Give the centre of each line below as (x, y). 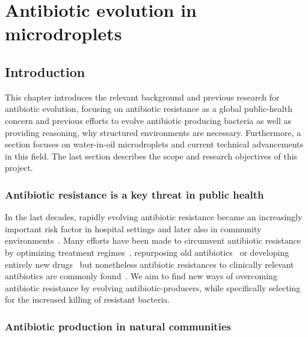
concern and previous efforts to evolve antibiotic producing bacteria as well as (148, 120)
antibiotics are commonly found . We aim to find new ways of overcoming (141, 276)
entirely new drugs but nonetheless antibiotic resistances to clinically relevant (149, 264)
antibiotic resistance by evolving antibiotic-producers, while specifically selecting (153, 287)
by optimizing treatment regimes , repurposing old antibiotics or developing (147, 252)
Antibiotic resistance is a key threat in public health (134, 194)
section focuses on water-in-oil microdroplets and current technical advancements (154, 144)
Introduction (45, 71)
